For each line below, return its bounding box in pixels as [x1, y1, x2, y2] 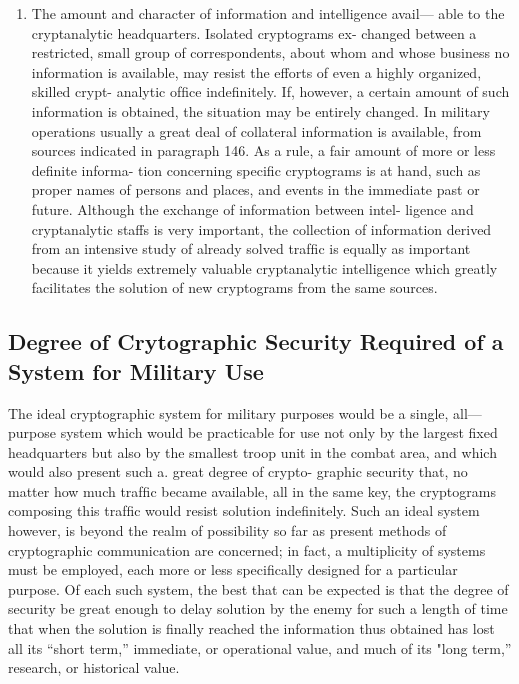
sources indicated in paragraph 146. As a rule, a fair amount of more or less [31, 140, 496, 161]
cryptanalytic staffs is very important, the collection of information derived [31, 218, 492, 239]
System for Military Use [8, 355, 264, 386]
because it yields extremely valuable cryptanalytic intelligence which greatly [31, 257, 498, 278]
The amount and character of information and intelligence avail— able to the [31, 3, 505, 23]
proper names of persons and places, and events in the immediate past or [31, 179, 480, 200]
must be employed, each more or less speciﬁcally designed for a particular [8, 559, 458, 580]
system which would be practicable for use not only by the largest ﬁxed [60, 422, 498, 443]
